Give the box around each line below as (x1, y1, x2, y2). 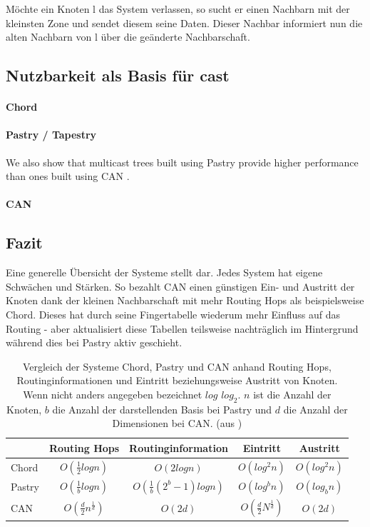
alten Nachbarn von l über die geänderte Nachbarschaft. (6, 29, 250, 44)
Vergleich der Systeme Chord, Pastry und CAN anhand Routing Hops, (22, 358, 332, 373)
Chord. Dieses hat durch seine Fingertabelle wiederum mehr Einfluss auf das (6, 306, 341, 321)
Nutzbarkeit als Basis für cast (6, 64, 230, 86)
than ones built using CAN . (6, 169, 130, 184)
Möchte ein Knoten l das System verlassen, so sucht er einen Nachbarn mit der (6, 1, 350, 16)
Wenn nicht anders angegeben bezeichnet (23, 386, 202, 401)
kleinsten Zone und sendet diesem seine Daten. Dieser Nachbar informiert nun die (6, 15, 363, 30)
